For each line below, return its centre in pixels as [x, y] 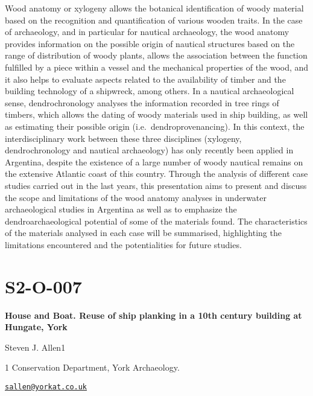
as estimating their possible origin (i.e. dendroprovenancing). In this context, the [155, 126]
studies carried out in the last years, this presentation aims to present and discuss [156, 185]
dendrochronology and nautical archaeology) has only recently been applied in [149, 150]
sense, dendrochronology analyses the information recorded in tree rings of [142, 102]
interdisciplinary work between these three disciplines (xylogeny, [123, 138]
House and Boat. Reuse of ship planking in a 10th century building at [153, 315]
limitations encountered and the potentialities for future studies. [123, 244]
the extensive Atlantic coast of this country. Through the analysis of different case [156, 174]
